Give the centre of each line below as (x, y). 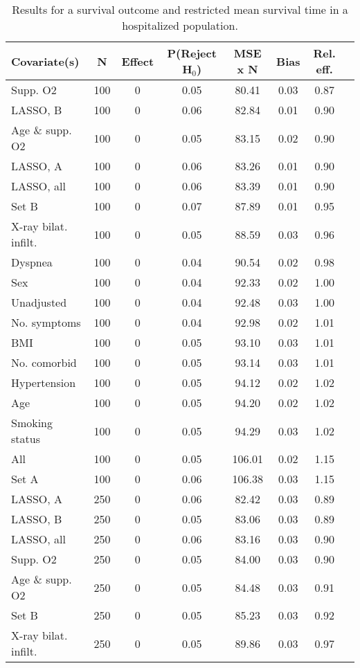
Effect (138, 61)
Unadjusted (39, 302)
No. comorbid (44, 362)
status (26, 439)
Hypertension (44, 382)
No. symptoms (46, 322)
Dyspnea (32, 262)
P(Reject (192, 53)
